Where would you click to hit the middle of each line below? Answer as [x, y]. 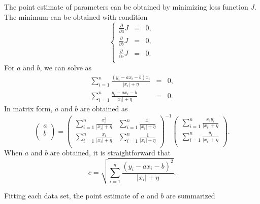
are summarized [191, 195]
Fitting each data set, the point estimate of [71, 195]
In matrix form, [28, 109]
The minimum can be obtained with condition [76, 16]
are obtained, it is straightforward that [110, 153]
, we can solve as [66, 68]
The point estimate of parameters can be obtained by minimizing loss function [126, 7]
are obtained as [104, 109]
